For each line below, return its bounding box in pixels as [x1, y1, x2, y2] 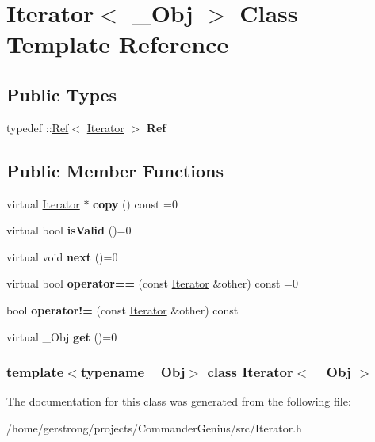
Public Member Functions [6, 158, 224, 182]
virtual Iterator [6, 195, 80, 211]
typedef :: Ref [6, 119, 69, 135]
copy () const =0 [93, 195, 178, 211]
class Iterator [207, 362, 293, 382]
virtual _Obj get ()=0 [6, 328, 117, 345]
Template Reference [6, 28, 229, 60]
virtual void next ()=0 [6, 248, 118, 265]
